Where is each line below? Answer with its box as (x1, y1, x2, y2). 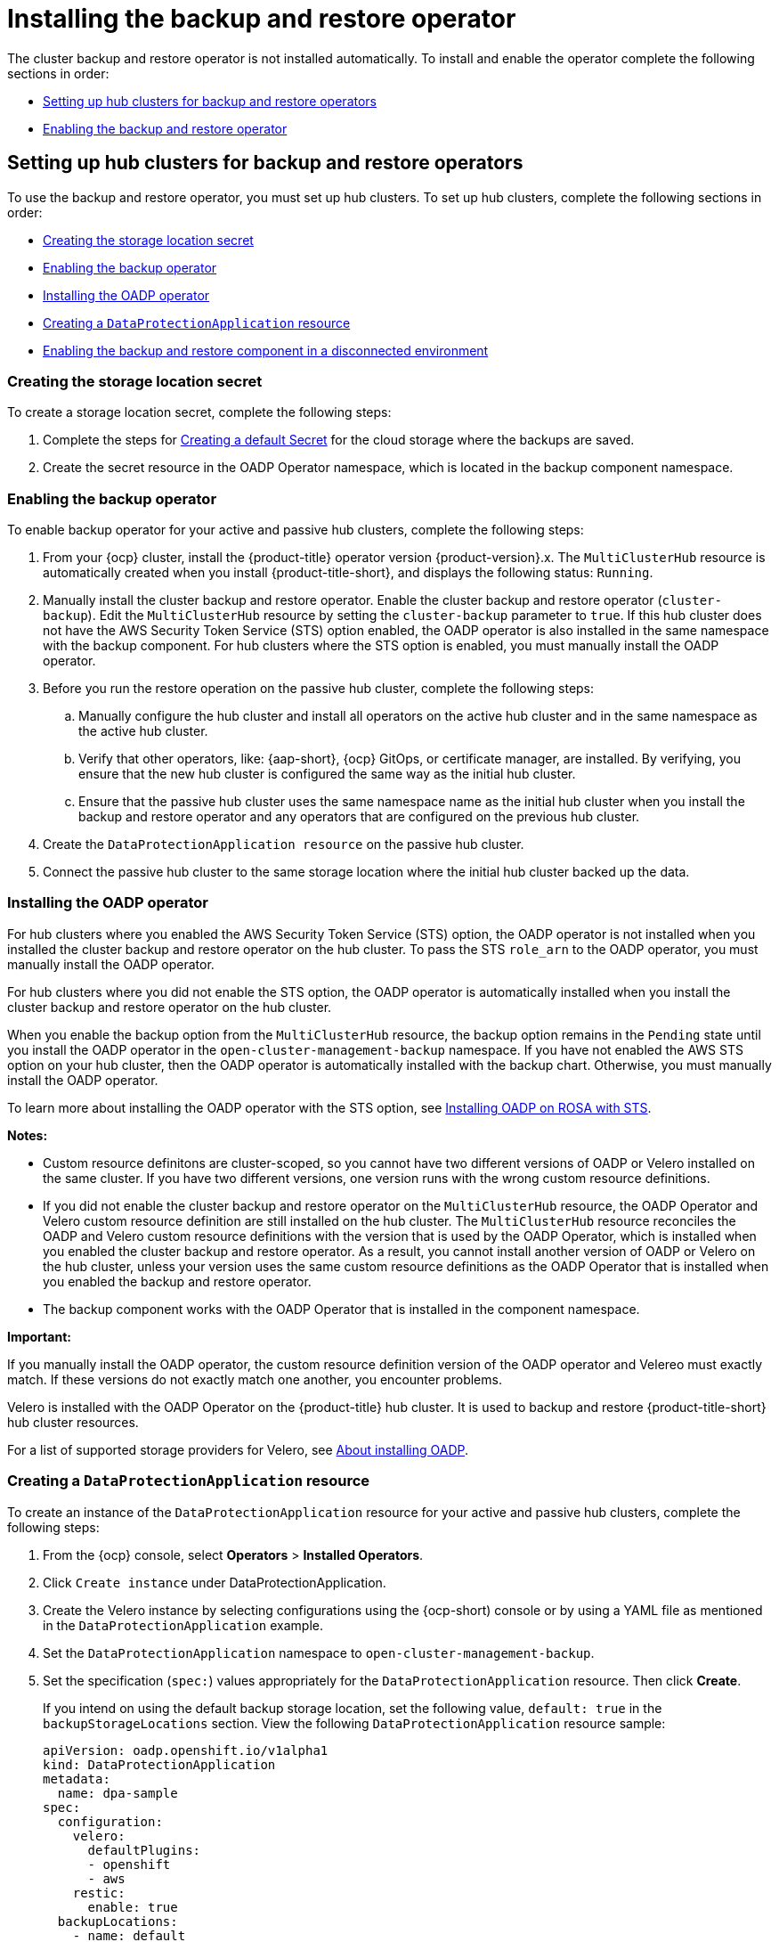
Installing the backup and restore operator (7, 4, 516, 34)
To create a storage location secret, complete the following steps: (7, 404, 392, 420)
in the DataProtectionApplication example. (43, 1617, 323, 1633)
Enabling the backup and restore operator (43, 120, 288, 136)
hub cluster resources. (7, 1414, 139, 1430)
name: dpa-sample (57, 1785, 178, 1800)
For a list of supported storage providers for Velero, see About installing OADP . (7, 1441, 469, 1457)
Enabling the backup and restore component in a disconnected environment (43, 342, 489, 358)
